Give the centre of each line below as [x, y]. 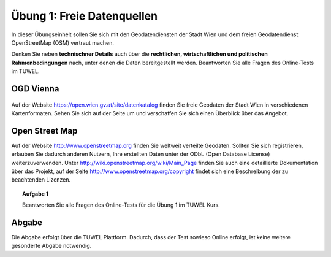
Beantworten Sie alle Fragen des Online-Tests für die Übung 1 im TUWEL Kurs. [121, 205]
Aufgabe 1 [35, 194]
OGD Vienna [35, 89]
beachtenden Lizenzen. [41, 180]
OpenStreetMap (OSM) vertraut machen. [63, 42]
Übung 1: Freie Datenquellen [85, 16]
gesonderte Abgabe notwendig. [51, 246]
